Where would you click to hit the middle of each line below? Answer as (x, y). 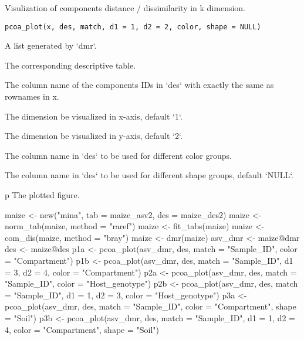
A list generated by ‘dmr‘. (51, 45)
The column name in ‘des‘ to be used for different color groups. (118, 155)
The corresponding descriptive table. (70, 65)
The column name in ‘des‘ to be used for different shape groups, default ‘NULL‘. (149, 175)
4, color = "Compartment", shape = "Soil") (82, 329)
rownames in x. (32, 96)
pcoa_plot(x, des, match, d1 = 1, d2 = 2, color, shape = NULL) (133, 27)
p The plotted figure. (42, 195)
